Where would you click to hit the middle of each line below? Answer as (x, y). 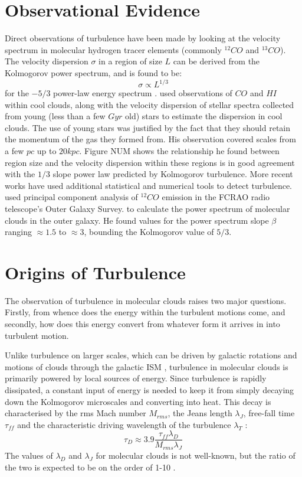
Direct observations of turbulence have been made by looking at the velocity (143, 38)
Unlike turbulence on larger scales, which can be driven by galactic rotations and (151, 355)
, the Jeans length (200, 413)
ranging (18, 232)
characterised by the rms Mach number (75, 413)
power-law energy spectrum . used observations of (143, 93)
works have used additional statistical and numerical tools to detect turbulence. (149, 185)
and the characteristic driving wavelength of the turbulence (124, 424)
